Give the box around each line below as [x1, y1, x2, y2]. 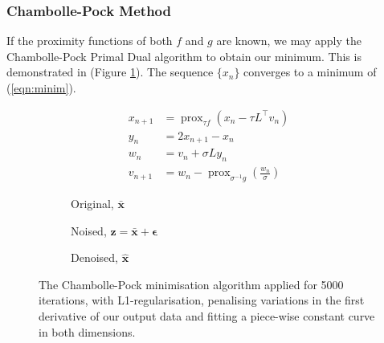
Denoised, [71, 249, 118, 266]
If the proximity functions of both [6, 32, 173, 49]
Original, [71, 195, 114, 212]
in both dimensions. [39, 323, 136, 340]
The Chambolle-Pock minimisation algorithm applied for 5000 [39, 276, 344, 292]
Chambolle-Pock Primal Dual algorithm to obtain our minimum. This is [6, 47, 362, 64]
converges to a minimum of [243, 63, 377, 80]
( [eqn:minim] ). [6, 80, 76, 96]
